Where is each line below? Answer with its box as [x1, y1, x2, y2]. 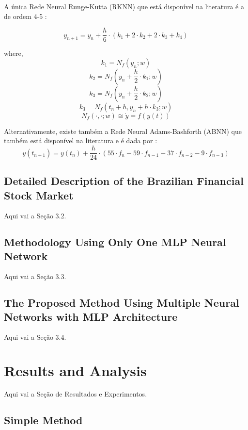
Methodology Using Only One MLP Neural [4, 234, 226, 249]
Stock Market [4, 187, 74, 202]
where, [4, 48, 23, 58]
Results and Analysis [4, 360, 147, 380]
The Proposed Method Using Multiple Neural [4, 295, 239, 310]
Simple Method [4, 412, 83, 427]
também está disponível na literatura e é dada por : [4, 135, 157, 146]
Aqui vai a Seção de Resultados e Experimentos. [4, 388, 147, 398]
